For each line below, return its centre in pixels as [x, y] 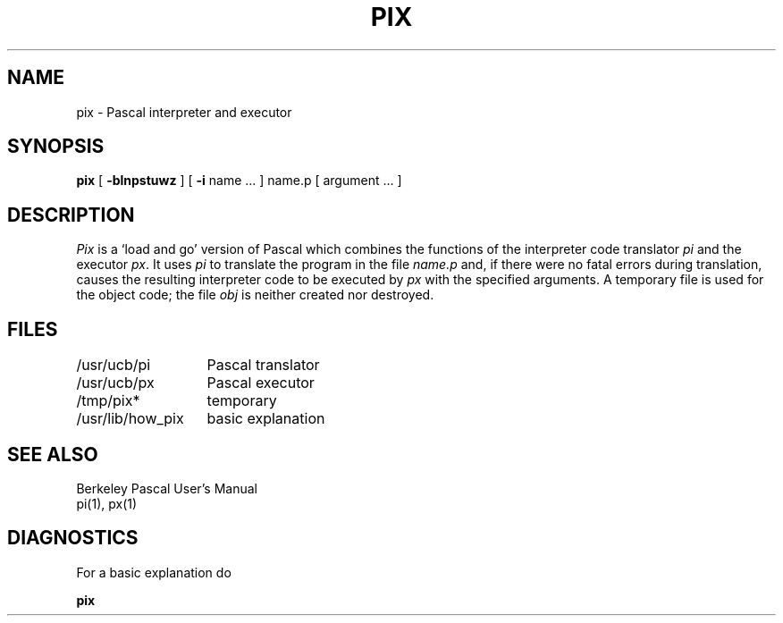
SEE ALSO [53, 454]
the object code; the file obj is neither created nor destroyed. [255, 295]
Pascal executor [261, 383]
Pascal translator [263, 365]
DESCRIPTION [71, 215]
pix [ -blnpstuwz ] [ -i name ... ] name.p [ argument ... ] [239, 181]
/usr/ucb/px [115, 383]
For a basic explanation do [154, 572]
